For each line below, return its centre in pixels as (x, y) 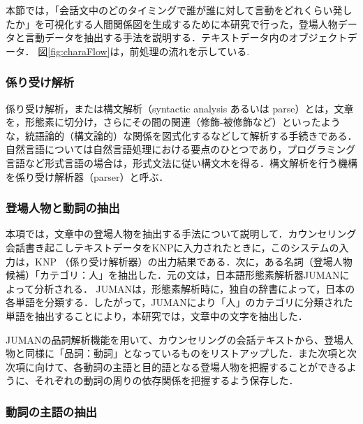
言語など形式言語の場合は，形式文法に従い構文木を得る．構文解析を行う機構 (181, 162)
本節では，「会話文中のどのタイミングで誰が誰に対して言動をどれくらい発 (174, 10)
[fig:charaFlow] (79, 51)
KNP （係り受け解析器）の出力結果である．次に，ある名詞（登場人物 (193, 261)
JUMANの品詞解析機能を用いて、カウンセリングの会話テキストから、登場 (175, 339)
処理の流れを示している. (194, 51)
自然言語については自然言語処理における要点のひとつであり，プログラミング (181, 149)
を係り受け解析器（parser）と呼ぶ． (87, 176)
